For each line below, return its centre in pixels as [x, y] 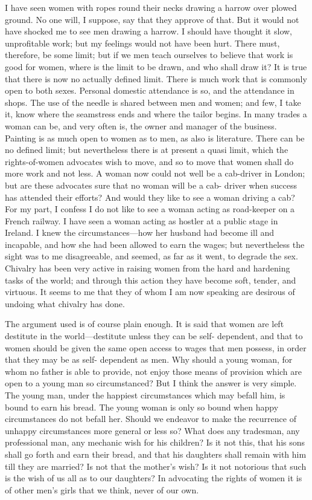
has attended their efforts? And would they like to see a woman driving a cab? [150, 197]
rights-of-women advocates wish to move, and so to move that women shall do [149, 161]
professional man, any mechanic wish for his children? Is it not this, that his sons [155, 442]
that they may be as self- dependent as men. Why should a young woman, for [149, 359]
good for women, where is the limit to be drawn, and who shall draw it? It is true [156, 66]
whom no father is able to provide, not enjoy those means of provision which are [154, 371]
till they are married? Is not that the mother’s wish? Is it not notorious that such [156, 466]
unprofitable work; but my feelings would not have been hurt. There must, [142, 43]
